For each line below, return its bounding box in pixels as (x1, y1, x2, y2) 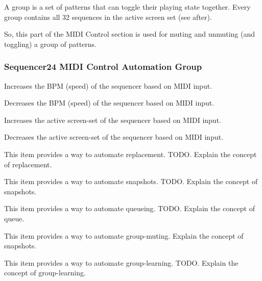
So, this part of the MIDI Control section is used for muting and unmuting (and (4, 29, 255, 39)
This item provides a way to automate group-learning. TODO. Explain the (4, 257, 239, 268)
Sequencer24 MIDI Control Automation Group (4, 60, 202, 73)
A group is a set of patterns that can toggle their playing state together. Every (4, 2, 251, 12)
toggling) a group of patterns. (4, 38, 97, 49)
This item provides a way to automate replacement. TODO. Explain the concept (4, 148, 257, 159)
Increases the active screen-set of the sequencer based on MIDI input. (4, 114, 221, 125)
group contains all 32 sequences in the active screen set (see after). (4, 11, 212, 22)
